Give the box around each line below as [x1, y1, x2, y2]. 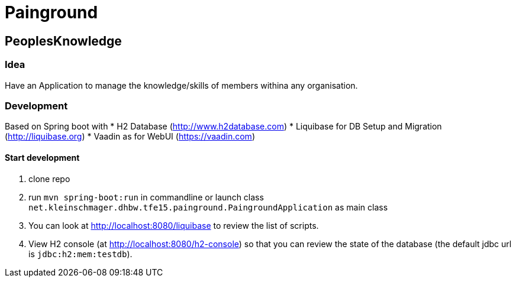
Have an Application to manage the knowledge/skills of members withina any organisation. [5, 80, 358, 90]
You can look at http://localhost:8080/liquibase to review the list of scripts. [28, 220, 319, 231]
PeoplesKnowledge [5, 33, 122, 48]
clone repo [28, 173, 70, 184]
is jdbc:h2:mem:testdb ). [28, 248, 133, 259]
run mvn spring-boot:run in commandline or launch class [28, 192, 264, 202]
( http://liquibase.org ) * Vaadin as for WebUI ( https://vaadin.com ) [5, 131, 255, 142]
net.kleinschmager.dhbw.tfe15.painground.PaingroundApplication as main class [28, 202, 388, 212]
